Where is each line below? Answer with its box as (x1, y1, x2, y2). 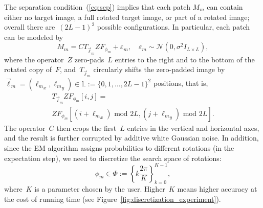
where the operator (4, 54, 64, 64)
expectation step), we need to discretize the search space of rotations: (4, 152, 222, 163)
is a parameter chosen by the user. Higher (34, 183, 165, 194)
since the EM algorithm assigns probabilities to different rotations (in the (4, 142, 234, 153)
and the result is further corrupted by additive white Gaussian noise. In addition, (4, 132, 259, 143)
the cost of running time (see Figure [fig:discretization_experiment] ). (4, 193, 221, 204)
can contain (207, 2, 243, 12)
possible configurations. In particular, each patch (97, 21, 250, 32)
